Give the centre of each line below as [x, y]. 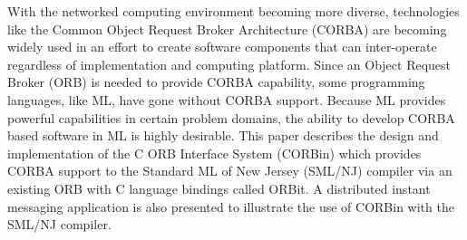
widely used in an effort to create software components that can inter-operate [222, 47]
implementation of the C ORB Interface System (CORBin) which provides [214, 153]
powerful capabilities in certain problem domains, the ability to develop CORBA [231, 117]
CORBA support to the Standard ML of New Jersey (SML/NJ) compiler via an [230, 171]
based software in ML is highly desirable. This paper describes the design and [223, 135]
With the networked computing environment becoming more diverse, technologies [233, 11]
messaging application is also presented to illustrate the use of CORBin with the [231, 206]
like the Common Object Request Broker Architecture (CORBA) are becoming [227, 29]
